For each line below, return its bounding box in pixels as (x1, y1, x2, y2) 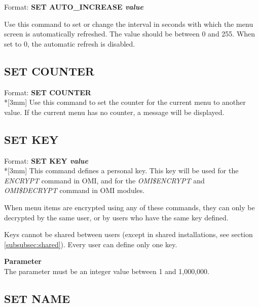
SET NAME (4, 290, 70, 306)
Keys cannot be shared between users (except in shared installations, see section (4, 229, 253, 240)
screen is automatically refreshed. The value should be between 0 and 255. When (4, 28, 255, 39)
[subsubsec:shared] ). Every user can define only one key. (4, 239, 177, 249)
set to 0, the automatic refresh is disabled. (4, 38, 135, 49)
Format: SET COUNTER (4, 87, 91, 97)
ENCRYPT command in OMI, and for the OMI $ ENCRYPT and (4, 175, 205, 185)
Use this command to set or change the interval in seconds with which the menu (4, 18, 253, 29)
